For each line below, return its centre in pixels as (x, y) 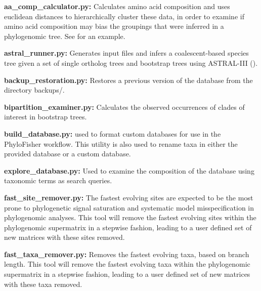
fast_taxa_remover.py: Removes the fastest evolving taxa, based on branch (127, 254)
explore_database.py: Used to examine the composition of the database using (129, 170)
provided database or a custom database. (68, 154)
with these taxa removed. (43, 284)
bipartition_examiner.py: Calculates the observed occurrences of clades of (124, 107)
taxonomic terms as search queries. (58, 180)
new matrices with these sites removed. (64, 237)
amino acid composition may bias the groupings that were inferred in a (114, 26)
